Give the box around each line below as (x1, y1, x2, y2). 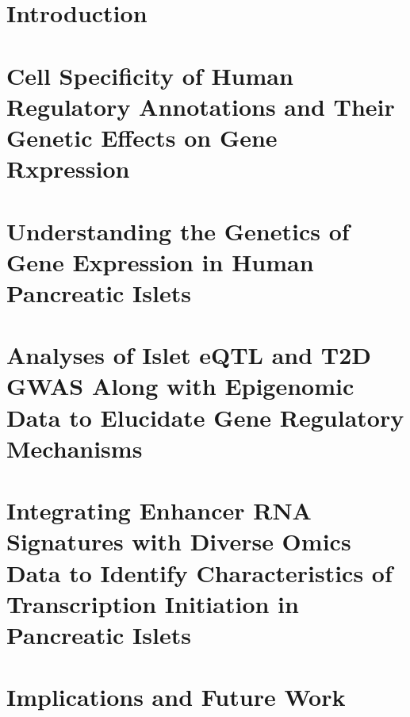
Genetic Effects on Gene (6, 121, 278, 153)
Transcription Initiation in (6, 587, 299, 619)
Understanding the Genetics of (6, 214, 350, 247)
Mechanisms (6, 431, 143, 464)
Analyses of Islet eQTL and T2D (6, 339, 372, 371)
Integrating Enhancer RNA (6, 494, 312, 527)
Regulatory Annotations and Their (6, 90, 395, 122)
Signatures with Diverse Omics (6, 525, 351, 558)
